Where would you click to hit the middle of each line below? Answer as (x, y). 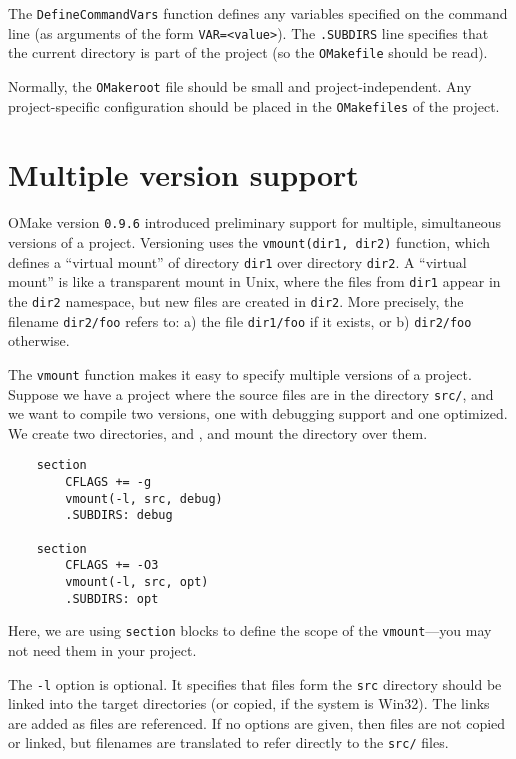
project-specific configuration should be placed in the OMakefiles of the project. (254, 105)
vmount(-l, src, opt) (137, 582)
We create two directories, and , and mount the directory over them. (218, 432)
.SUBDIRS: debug (119, 515)
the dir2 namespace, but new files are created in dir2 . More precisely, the (236, 301)
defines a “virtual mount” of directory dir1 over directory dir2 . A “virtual (237, 261)
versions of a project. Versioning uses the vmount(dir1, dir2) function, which (249, 242)
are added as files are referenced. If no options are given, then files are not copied (257, 722)
